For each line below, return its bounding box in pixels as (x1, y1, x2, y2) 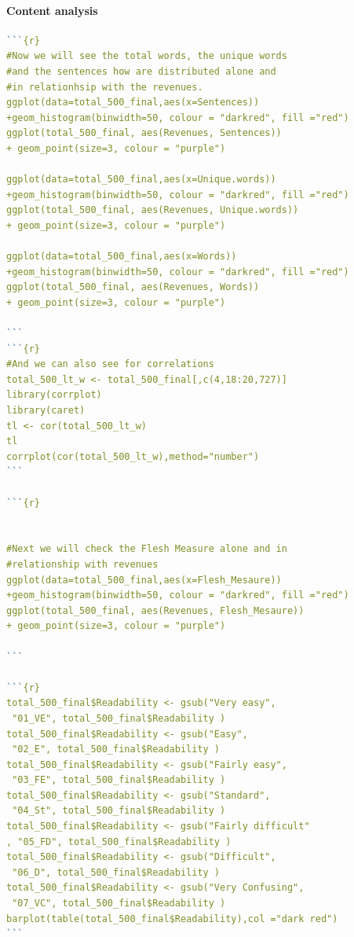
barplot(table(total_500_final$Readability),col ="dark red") (6, 913, 338, 924)
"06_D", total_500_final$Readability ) (12, 866, 221, 878)
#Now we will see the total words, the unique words (6, 50, 287, 62)
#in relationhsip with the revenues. (6, 81, 203, 93)
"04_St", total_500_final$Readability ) (12, 805, 226, 817)
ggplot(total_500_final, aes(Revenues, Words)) (6, 281, 260, 293)
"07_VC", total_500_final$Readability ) (12, 898, 226, 909)
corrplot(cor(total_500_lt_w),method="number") (6, 450, 260, 462)
